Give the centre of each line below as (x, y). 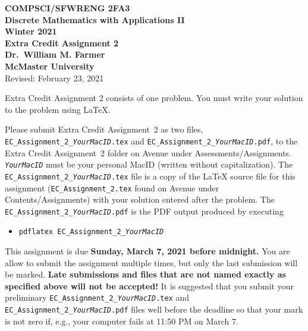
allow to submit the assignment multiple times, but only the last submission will (151, 262)
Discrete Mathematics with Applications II (95, 19)
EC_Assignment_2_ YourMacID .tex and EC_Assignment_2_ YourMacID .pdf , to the (151, 141)
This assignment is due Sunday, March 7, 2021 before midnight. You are (147, 251)
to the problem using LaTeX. (58, 109)
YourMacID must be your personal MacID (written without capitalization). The (149, 164)
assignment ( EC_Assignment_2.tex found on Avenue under (112, 187)
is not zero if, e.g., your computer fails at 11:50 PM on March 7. (122, 321)
